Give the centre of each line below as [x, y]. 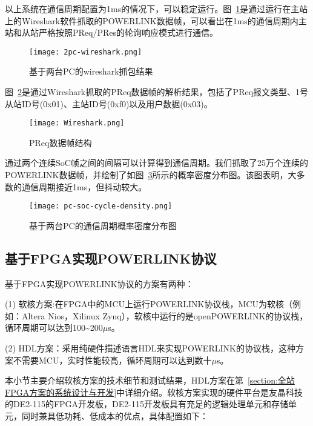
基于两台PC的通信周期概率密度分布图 [103, 225]
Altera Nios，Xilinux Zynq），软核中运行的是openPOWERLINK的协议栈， [165, 315]
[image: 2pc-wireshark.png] [86, 52]
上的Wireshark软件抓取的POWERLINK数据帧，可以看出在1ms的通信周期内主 [156, 20]
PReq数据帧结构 [61, 142]
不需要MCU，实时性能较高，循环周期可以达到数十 [112, 360]
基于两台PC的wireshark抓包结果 [91, 71]
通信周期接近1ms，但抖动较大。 [84, 186]
